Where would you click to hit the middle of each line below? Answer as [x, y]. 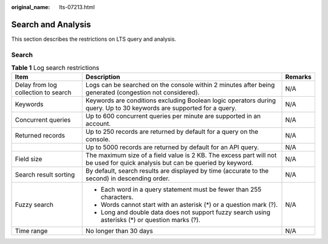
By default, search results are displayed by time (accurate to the [177, 171]
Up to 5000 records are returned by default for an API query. [172, 147]
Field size [29, 159]
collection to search [43, 92]
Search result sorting [45, 175]
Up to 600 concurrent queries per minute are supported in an [173, 116]
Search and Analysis [51, 24]
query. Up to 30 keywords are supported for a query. [161, 108]
